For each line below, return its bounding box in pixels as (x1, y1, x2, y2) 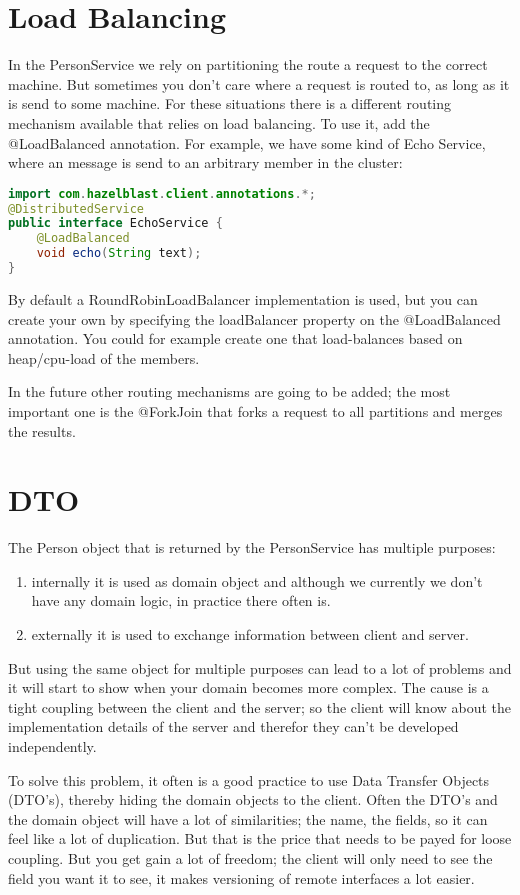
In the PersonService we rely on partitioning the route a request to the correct (8, 54, 488, 75)
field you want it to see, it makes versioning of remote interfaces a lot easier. (8, 867, 475, 888)
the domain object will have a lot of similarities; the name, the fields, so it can (8, 808, 488, 829)
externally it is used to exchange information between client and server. (31, 624, 469, 644)
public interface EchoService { (8, 216, 223, 231)
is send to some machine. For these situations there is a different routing (8, 93, 452, 114)
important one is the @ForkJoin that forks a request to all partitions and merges (8, 400, 503, 421)
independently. (8, 735, 97, 756)
